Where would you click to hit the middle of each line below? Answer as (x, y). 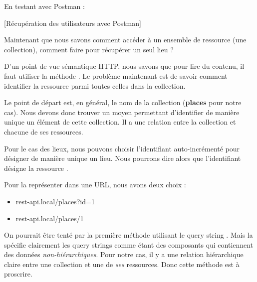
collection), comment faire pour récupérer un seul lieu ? (89, 49)
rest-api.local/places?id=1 (55, 201)
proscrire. (18, 274)
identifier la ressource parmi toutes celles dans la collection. (95, 85)
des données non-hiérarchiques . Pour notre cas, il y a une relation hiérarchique (124, 254)
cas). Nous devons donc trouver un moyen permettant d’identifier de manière (122, 112)
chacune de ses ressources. (44, 131)
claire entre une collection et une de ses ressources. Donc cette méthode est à (122, 264)
